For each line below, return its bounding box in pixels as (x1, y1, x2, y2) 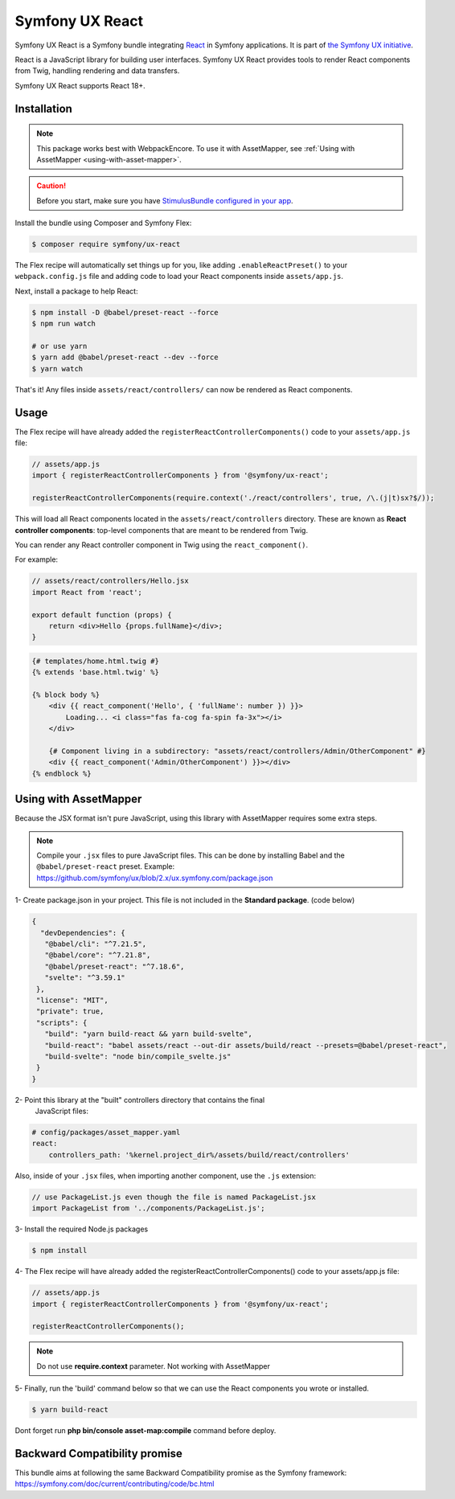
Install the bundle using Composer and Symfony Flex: (14, 218, 192, 228)
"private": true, (36, 1007, 105, 1016)
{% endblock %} (31, 768, 92, 778)
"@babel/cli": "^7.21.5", (44, 940, 147, 948)
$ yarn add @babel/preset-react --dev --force (31, 353, 219, 362)
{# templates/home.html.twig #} (31, 656, 160, 666)
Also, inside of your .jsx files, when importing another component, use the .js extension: (14, 1170, 317, 1181)
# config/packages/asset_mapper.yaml (31, 1128, 181, 1137)
